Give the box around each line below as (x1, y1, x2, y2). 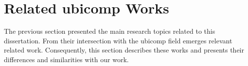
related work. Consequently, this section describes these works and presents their (4, 45, 245, 55)
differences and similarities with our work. (4, 54, 129, 64)
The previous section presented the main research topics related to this (4, 26, 215, 36)
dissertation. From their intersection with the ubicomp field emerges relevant (4, 35, 232, 45)
